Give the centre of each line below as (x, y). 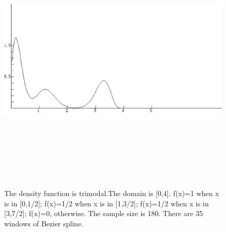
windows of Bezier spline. (44, 223)
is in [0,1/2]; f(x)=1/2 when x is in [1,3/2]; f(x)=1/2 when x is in (107, 203)
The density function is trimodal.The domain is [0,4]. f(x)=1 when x (112, 193)
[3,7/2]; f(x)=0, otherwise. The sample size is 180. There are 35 (103, 213)
